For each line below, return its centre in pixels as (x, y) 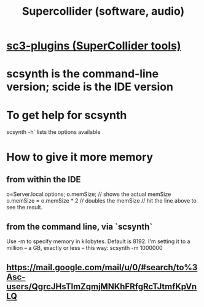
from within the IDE (44, 179)
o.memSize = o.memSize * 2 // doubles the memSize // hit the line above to (101, 201)
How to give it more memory (80, 157)
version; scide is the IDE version (90, 87)
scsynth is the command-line (82, 74)
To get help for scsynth (67, 115)
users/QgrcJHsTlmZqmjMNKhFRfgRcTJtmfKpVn (102, 286)
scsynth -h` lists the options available (53, 132)
